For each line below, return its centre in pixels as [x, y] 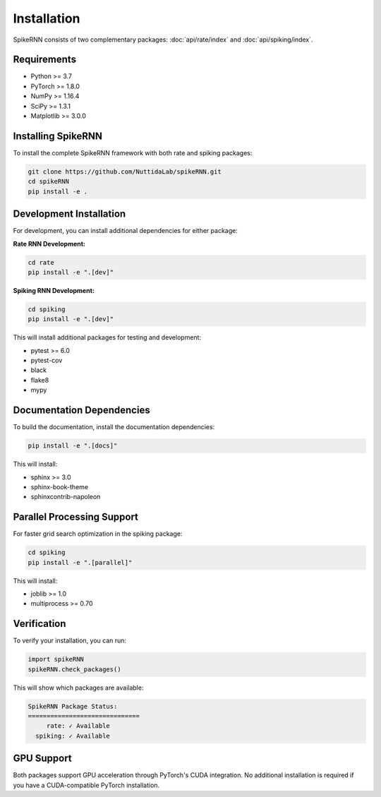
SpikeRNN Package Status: [73, 706]
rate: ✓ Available [78, 726]
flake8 [40, 380]
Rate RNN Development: [49, 244]
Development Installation [69, 214]
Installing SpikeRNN [58, 136]
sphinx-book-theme [59, 486]
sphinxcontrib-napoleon [66, 497]
